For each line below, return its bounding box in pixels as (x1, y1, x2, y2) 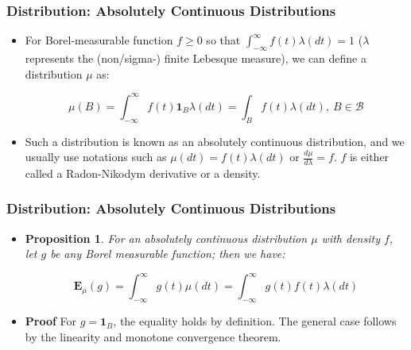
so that (206, 32, 241, 48)
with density (321, 229, 380, 246)
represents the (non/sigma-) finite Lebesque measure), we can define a (25, 50, 366, 67)
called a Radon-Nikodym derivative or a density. (25, 164, 261, 181)
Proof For (25, 313, 77, 329)
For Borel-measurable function (25, 32, 173, 48)
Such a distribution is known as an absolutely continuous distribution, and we (25, 133, 405, 149)
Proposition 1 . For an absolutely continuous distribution (25, 229, 308, 246)
